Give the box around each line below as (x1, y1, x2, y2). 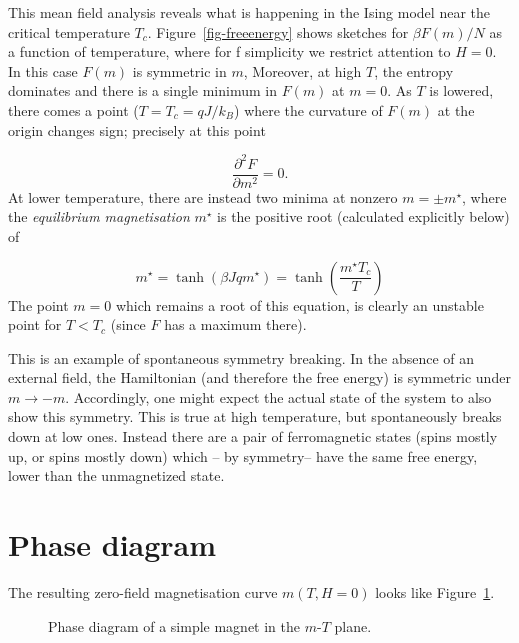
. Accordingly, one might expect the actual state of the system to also (65, 386, 492, 407)
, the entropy (374, 60, 454, 81)
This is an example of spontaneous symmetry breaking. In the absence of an (8, 347, 475, 368)
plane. (334, 615, 372, 636)
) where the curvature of (234, 99, 383, 120)
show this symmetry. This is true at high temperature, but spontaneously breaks (8, 406, 502, 427)
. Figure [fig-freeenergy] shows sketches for (147, 21, 409, 42)
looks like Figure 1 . (375, 581, 495, 602)
